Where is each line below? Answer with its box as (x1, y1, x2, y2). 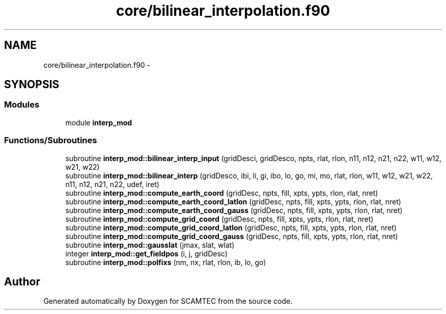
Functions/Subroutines (4, 135, 97, 146)
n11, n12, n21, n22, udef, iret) (65, 179, 159, 189)
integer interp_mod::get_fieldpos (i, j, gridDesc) (65, 249, 228, 258)
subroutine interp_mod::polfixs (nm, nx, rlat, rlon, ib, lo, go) (65, 257, 266, 267)
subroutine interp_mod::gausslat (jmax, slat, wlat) (65, 240, 235, 249)
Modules (4, 99, 40, 110)
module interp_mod (65, 118, 132, 127)
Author (4, 275, 40, 288)
